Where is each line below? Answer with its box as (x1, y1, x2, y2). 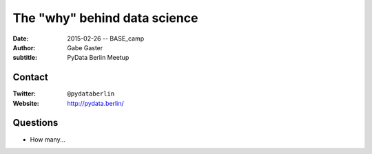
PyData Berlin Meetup (67, 54, 130, 62)
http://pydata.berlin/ (67, 99, 124, 107)
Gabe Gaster (67, 43, 103, 52)
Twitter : (12, 89, 36, 98)
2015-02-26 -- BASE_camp (67, 34, 145, 43)
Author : (12, 43, 36, 52)
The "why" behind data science (12, 10, 198, 25)
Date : (12, 34, 29, 43)
